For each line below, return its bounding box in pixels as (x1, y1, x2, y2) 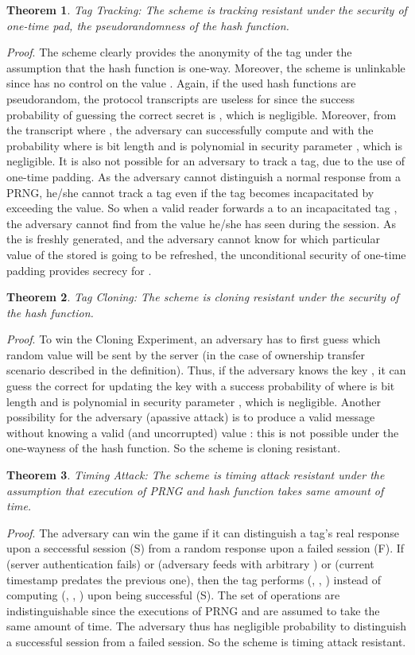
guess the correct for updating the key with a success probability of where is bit (6, 378, 395, 394)
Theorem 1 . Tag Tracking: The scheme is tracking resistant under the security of (6, 2, 407, 17)
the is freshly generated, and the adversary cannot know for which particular (6, 231, 380, 247)
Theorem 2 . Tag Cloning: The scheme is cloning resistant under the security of (6, 289, 399, 305)
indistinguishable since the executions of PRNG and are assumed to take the (6, 602, 380, 618)
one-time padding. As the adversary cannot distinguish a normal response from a (6, 168, 401, 184)
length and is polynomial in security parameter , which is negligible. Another (6, 393, 381, 409)
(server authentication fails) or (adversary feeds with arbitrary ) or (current (6, 556, 374, 572)
